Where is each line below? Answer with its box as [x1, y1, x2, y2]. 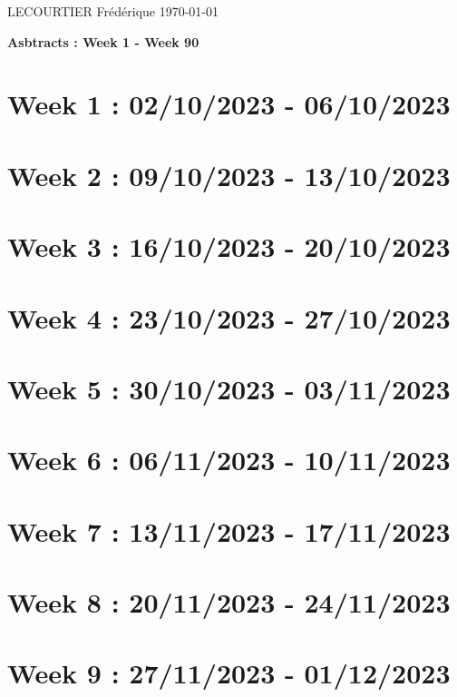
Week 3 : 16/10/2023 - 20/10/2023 [7, 228, 451, 265]
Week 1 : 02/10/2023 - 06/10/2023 [7, 85, 451, 123]
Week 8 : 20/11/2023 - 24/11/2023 [7, 584, 451, 620]
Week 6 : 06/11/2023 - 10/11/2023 [7, 441, 451, 478]
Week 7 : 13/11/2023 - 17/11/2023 [7, 512, 451, 549]
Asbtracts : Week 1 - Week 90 [7, 32, 199, 51]
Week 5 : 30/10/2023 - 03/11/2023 [7, 369, 451, 407]
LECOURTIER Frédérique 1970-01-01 [7, 2, 219, 20]
